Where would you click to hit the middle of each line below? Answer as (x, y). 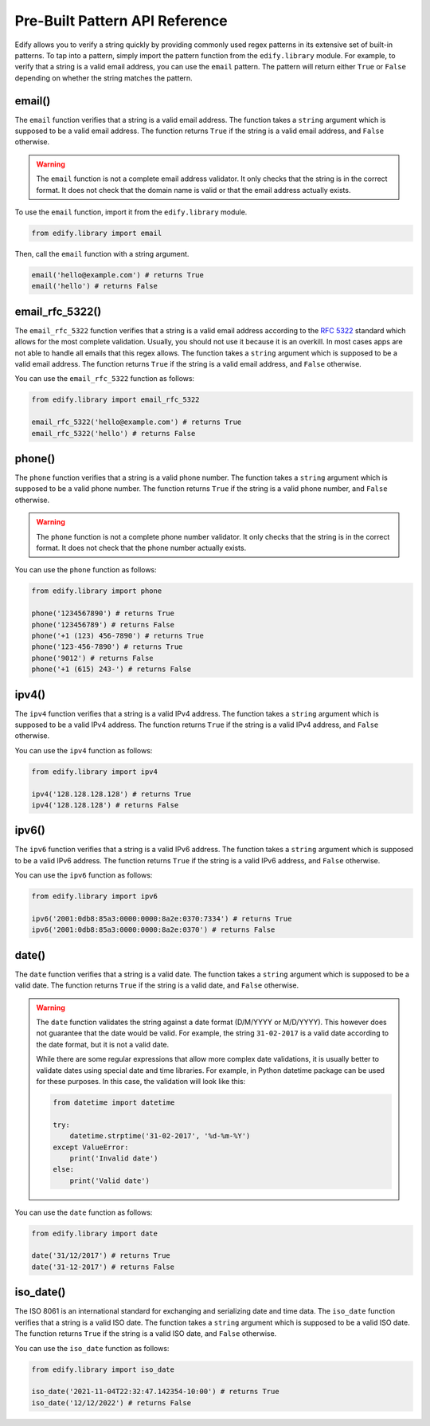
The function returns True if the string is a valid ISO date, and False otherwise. (146, 1334)
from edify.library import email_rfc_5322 (115, 400)
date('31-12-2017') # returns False (103, 1267)
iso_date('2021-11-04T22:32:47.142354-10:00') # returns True (155, 1392)
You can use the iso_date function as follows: (92, 1348)
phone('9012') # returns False (93, 658)
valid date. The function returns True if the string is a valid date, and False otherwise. (156, 985)
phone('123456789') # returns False (103, 625)
